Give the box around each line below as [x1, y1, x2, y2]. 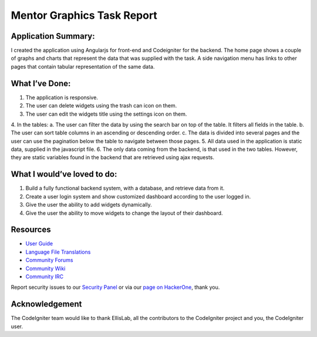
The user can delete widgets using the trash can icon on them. [25, 102, 177, 109]
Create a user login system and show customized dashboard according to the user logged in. [25, 193, 251, 200]
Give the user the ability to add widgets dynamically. [25, 201, 152, 208]
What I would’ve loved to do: [11, 169, 117, 179]
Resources [11, 225, 51, 235]
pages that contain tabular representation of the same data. [11, 63, 155, 70]
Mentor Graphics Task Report [11, 9, 158, 22]
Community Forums [25, 257, 73, 264]
